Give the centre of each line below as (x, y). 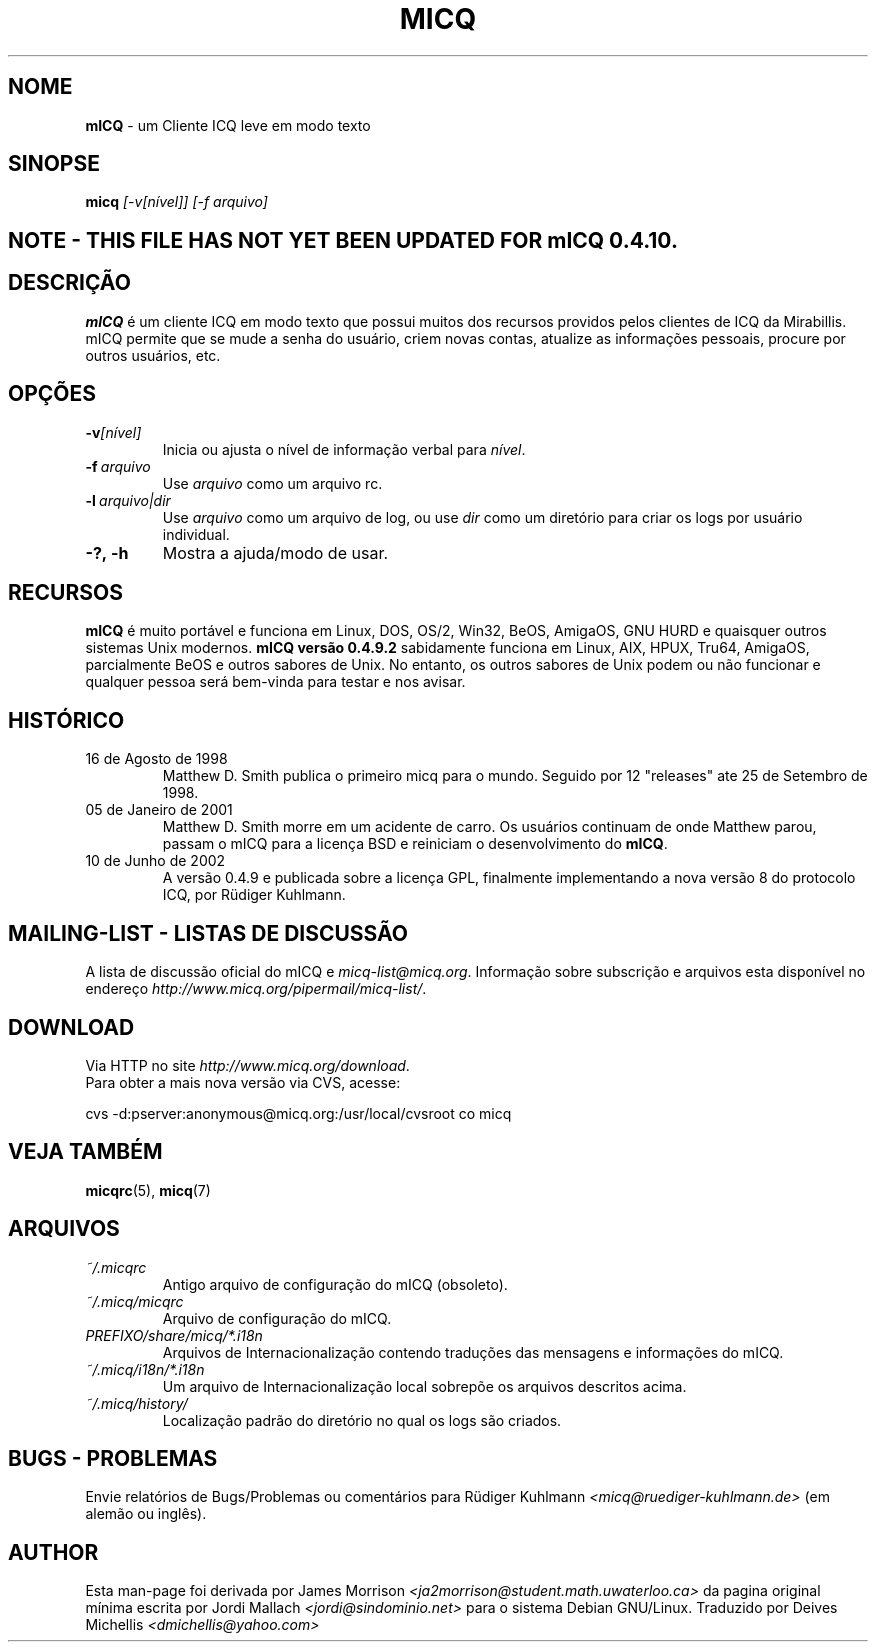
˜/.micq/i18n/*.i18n (145, 1369)
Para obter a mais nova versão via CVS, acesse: (243, 1082)
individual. (196, 534)
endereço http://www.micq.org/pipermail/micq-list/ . (256, 989)
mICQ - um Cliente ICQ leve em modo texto (228, 125)
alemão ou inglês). (146, 1514)
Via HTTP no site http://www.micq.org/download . (247, 1065)
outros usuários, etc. (153, 355)
